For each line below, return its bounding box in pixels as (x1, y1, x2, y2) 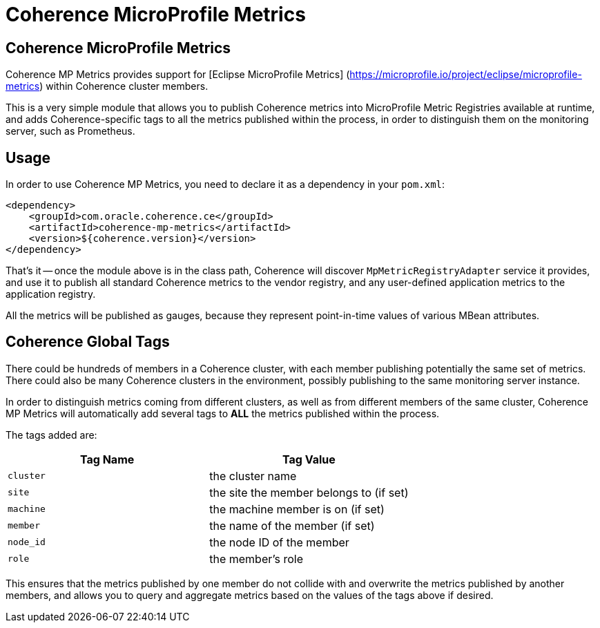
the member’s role (209, 551, 303, 566)
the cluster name (209, 468, 297, 483)
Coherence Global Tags (6, 333, 170, 351)
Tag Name (79, 452, 135, 466)
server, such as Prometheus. (6, 125, 135, 137)
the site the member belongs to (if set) (209, 485, 409, 499)
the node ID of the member (209, 535, 349, 549)
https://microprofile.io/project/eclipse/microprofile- (349, 68, 582, 81)
